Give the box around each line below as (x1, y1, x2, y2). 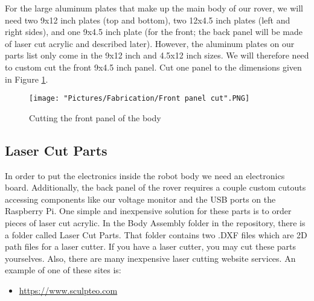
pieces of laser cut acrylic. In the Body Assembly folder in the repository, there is (5, 216, 306, 229)
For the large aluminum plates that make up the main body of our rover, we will (5, 2, 303, 14)
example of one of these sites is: (5, 264, 121, 276)
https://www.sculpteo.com (19, 284, 118, 296)
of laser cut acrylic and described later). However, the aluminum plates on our (5, 37, 295, 49)
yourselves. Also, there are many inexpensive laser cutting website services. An (5, 252, 296, 264)
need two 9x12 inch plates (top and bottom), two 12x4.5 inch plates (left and (5, 13, 290, 26)
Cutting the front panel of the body (29, 111, 161, 124)
